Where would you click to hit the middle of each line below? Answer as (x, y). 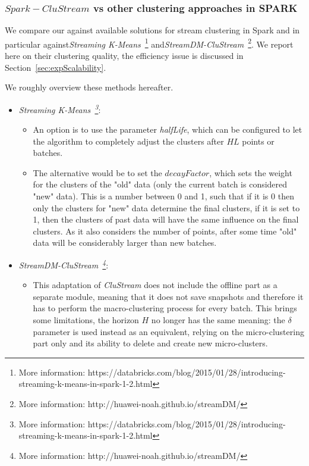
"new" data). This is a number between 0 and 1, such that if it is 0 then (163, 196)
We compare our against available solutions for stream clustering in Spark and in (152, 30)
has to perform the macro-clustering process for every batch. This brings (165, 308)
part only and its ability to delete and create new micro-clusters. (150, 343)
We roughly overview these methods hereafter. (89, 87)
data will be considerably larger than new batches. (125, 243)
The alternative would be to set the (97, 172)
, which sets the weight (251, 172)
